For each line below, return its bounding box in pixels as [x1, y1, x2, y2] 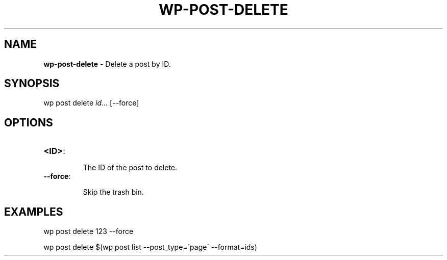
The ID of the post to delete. [83, 163, 178, 172]
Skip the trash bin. [83, 188, 144, 197]
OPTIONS [4, 116, 53, 129]
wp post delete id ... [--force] [43, 98, 139, 108]
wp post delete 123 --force [43, 227, 134, 236]
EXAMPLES [4, 205, 63, 218]
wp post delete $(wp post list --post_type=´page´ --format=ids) [43, 243, 257, 252]
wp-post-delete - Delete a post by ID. [43, 59, 171, 68]
